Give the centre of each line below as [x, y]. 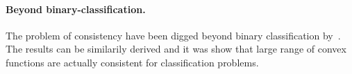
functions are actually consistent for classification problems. [132, 62]
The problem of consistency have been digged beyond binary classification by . [173, 35]
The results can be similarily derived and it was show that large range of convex [176, 49]
